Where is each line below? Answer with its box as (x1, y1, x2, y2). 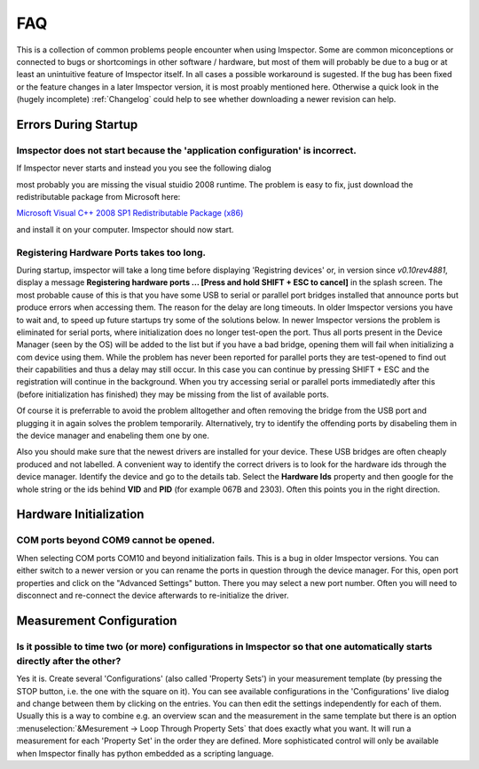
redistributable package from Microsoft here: (16, 192, 181, 202)
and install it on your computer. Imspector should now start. (16, 224, 234, 234)
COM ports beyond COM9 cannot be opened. (16, 534, 216, 546)
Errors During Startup (16, 116, 138, 132)
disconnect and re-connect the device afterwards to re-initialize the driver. (16, 590, 289, 600)
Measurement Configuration (16, 613, 177, 628)
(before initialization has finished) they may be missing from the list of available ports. (16, 389, 330, 400)
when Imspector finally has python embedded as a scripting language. (16, 748, 274, 758)
